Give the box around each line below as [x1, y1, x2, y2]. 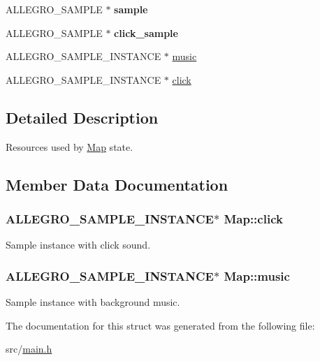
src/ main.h [6, 341, 52, 356]
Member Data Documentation [6, 173, 228, 195]
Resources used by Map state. [6, 139, 133, 154]
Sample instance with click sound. [6, 237, 151, 252]
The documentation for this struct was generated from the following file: [6, 318, 315, 332]
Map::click [224, 209, 283, 227]
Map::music [224, 267, 290, 284]
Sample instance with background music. [6, 294, 180, 309]
